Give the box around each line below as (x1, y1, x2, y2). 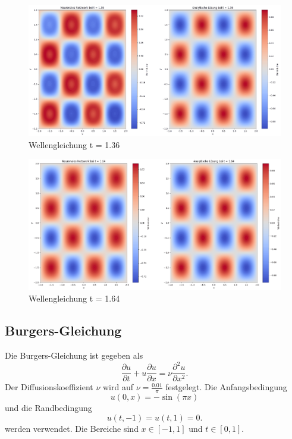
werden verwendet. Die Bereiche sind (5, 422, 139, 434)
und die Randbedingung (5, 401, 92, 413)
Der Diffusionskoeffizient (5, 381, 93, 393)
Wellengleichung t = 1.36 (29, 138, 120, 150)
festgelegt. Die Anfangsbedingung (165, 381, 287, 393)
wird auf (102, 381, 133, 393)
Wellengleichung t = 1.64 (29, 292, 120, 305)
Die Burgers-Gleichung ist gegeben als (5, 349, 143, 361)
